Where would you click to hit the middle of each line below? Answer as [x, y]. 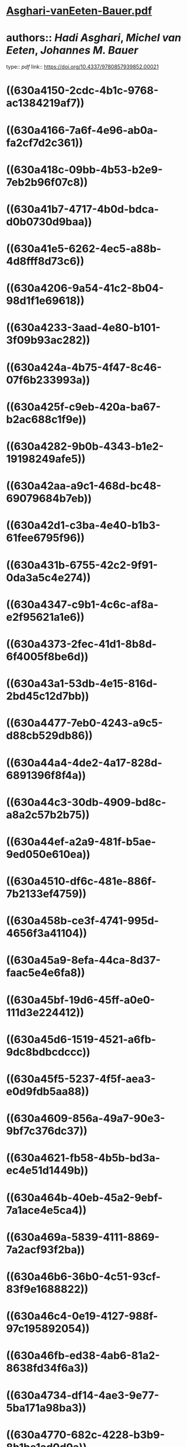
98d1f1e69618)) [45, 301]
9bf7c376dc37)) [47, 1131]
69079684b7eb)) [49, 498]
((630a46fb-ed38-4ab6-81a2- [83, 1356]
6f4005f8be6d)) [47, 657]
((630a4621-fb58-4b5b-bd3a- [83, 1158]
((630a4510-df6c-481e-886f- [81, 881]
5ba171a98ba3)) [46, 1408]
